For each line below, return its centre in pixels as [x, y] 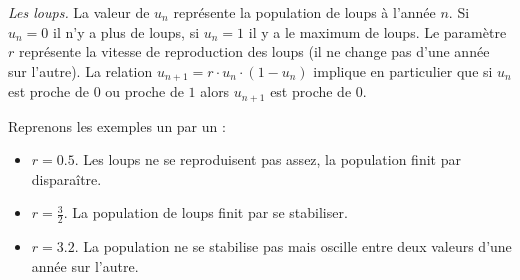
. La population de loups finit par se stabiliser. [205, 212]
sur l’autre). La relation [80, 70]
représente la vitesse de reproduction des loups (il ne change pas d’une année [254, 51]
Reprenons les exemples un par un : [117, 125]
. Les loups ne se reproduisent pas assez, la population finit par [267, 159]
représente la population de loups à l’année [304, 12]
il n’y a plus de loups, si [126, 31]
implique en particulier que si [403, 70]
